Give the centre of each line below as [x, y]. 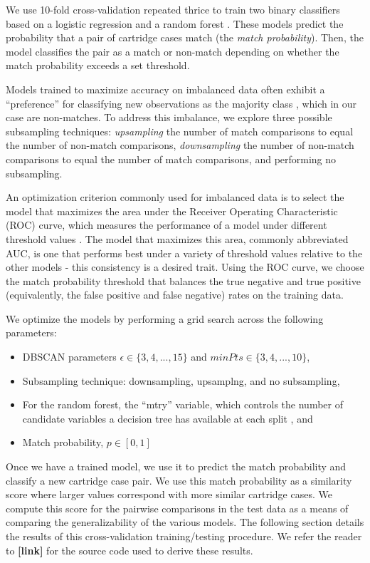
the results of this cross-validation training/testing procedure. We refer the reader [184, 536]
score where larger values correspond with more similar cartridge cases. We [169, 494]
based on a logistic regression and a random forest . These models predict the [175, 23]
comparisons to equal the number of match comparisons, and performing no [171, 159]
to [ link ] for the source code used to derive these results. [129, 550]
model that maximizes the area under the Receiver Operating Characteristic [172, 211]
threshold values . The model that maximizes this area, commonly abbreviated [177, 238]
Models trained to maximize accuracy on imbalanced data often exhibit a [165, 89]
